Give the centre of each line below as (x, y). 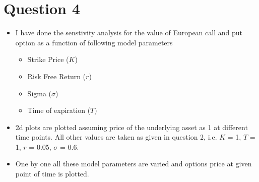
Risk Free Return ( (57, 76)
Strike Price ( (48, 59)
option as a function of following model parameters (94, 42)
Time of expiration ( (59, 110)
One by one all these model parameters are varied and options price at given (134, 164)
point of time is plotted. (52, 174)
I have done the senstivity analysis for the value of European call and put (129, 33)
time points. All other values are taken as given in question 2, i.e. (116, 137)
